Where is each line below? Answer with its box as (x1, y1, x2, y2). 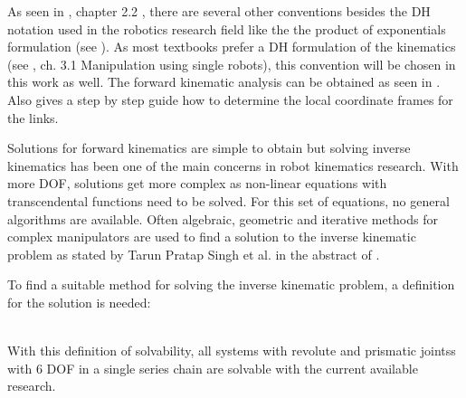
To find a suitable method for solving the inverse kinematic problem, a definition (7, 275, 455, 294)
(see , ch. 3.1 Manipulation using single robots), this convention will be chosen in (7, 54, 456, 73)
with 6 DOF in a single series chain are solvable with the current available (7, 358, 418, 377)
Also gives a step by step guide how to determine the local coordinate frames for (7, 90, 453, 109)
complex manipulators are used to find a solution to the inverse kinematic (7, 227, 416, 246)
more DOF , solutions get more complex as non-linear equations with (7, 174, 387, 193)
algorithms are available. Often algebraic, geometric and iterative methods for (7, 209, 438, 228)
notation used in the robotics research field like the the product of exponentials (7, 19, 446, 38)
